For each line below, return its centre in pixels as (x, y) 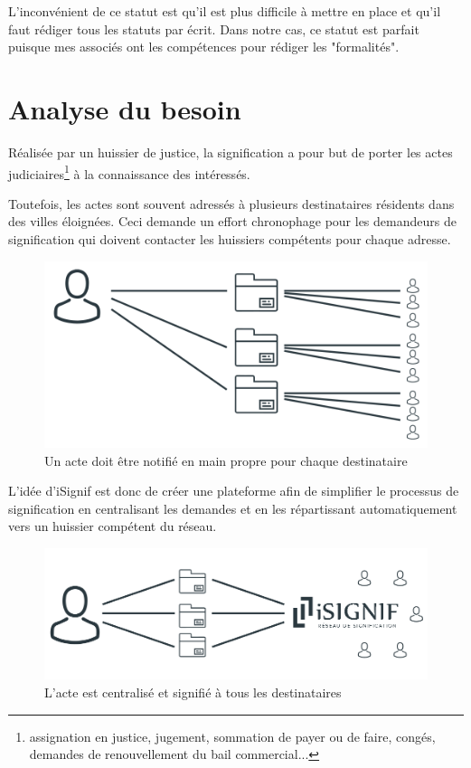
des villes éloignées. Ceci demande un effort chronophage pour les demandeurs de (232, 221)
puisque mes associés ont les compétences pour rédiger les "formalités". (204, 47)
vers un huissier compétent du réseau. (113, 526)
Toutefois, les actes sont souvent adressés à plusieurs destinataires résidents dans (231, 203)
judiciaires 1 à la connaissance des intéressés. (129, 172)
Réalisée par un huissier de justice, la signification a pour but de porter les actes (231, 152)
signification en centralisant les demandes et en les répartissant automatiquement (233, 508)
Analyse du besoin (125, 108)
